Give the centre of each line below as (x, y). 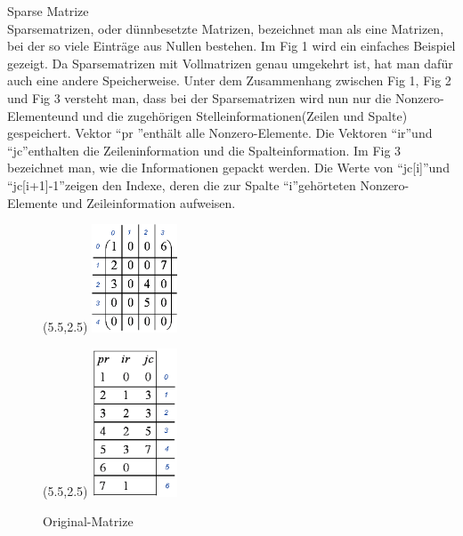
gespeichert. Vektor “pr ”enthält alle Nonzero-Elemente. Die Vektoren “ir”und (220, 133)
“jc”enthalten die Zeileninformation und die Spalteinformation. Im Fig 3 (204, 150)
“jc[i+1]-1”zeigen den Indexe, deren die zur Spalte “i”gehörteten (182, 184)
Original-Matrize (88, 521)
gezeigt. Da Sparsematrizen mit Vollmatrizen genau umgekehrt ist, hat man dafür (230, 63)
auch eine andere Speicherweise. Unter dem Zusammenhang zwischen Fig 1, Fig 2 (229, 80)
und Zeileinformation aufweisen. (149, 202)
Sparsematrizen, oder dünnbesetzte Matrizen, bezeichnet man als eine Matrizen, (226, 28)
